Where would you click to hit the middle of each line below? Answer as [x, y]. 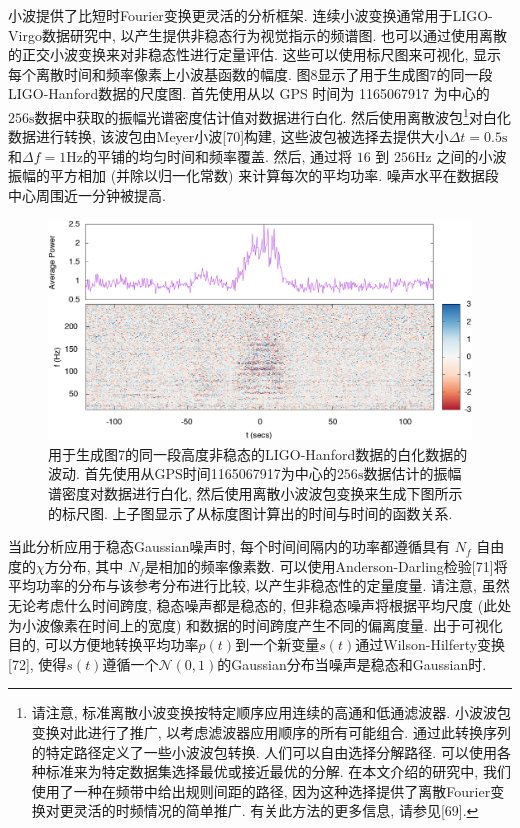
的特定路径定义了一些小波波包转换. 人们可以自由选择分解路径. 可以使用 [264, 751]
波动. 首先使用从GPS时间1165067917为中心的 [192, 473]
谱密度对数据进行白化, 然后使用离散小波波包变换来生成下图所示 [255, 493]
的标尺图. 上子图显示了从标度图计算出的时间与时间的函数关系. [250, 512]
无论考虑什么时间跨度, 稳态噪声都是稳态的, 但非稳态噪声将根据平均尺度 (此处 [260, 605]
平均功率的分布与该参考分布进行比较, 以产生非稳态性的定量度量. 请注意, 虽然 [259, 585]
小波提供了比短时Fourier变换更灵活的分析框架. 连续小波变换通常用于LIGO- [250, 15]
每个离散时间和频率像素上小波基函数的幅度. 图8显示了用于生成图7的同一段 [250, 73]
